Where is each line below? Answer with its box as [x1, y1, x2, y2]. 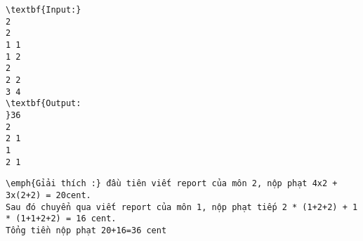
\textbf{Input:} [6, 5, 81, 15]
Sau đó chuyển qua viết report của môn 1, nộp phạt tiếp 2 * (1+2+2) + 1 [6, 202, 358, 212]
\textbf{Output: [6, 98, 81, 109]
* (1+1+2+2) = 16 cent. [6, 214, 117, 224]
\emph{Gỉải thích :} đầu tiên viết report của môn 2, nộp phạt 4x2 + [6, 178, 338, 189]
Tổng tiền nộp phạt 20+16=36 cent [6, 225, 167, 235]
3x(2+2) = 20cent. [6, 190, 91, 200]
